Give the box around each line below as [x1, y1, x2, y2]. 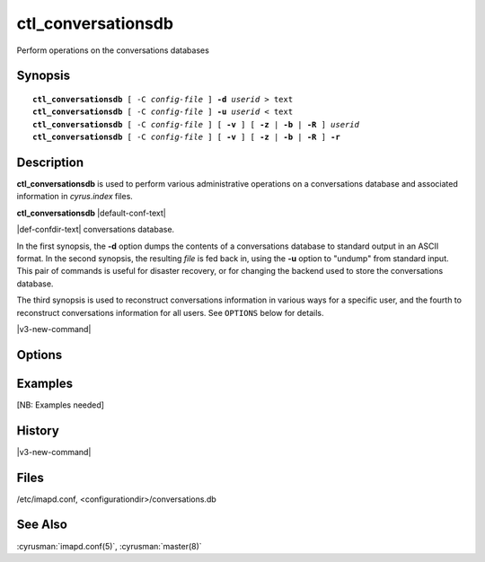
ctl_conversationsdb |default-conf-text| [16, 207, 166, 218]
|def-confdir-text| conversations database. [16, 224, 175, 235]
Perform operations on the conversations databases [16, 45, 210, 56]
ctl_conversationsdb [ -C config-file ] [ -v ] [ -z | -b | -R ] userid [32, 119, 359, 129]
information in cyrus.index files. [16, 191, 134, 202]
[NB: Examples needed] [16, 400, 105, 410]
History [16, 423, 60, 438]
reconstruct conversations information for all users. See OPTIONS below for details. [16, 307, 324, 318]
